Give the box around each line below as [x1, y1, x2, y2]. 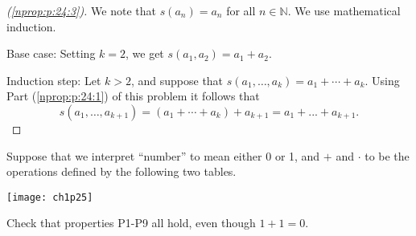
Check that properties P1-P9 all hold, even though [6, 214, 256, 231]
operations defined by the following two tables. [6, 163, 237, 180]
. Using [365, 71, 400, 88]
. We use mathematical [287, 2, 401, 18]
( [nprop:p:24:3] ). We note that [6, 2, 156, 18]
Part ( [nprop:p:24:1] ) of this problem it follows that [6, 87, 260, 104]
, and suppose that [130, 71, 224, 88]
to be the [365, 147, 410, 164]
